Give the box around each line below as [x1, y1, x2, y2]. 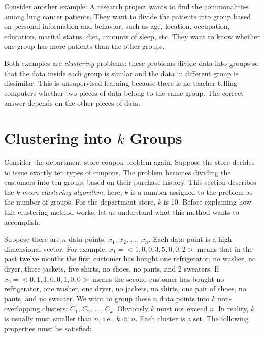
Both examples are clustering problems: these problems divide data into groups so [4, 57, 259, 68]
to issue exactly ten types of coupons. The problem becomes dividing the [4, 166, 231, 177]
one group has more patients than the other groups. [4, 41, 165, 51]
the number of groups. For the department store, [4, 196, 156, 207]
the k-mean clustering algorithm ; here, [4, 186, 122, 197]
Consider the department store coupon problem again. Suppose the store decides [4, 157, 255, 167]
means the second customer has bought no [92, 273, 224, 284]
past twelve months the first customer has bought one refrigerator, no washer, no [4, 253, 256, 264]
